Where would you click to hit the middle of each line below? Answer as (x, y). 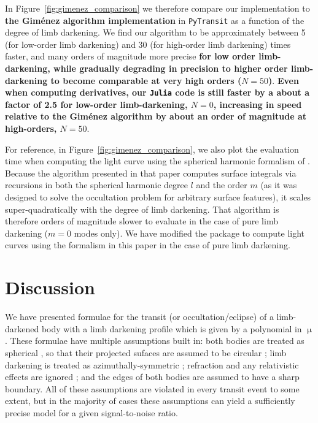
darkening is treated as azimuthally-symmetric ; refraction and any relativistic (152, 364)
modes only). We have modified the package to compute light (189, 233)
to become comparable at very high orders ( (146, 80)
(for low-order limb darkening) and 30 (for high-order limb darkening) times (148, 44)
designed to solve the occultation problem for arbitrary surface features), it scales (158, 197)
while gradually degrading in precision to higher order (171, 68)
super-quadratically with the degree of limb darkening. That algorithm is (142, 209)
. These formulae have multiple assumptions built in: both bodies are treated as (155, 341)
